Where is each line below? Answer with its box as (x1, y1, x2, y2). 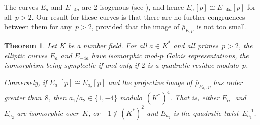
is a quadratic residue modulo (147, 60, 239, 70)
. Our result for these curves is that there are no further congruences (31, 11, 245, 22)
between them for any (4, 21, 72, 32)
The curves (4, 2, 38, 12)
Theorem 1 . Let (4, 39, 57, 50)
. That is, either (170, 92, 220, 103)
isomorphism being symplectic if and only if (4, 60, 139, 70)
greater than (4, 92, 42, 103)
